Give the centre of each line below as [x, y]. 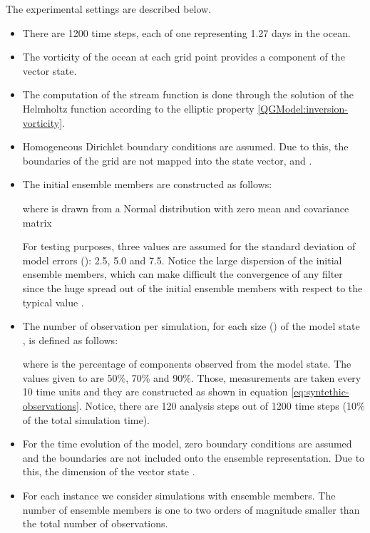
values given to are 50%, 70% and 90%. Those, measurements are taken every [192, 377]
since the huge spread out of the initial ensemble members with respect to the [192, 288]
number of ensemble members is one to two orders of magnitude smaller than [191, 509]
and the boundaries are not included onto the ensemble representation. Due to [194, 457]
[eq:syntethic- [320, 392]
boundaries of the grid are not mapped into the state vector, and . [167, 160]
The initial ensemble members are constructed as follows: [147, 184]
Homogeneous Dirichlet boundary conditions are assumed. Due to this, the [185, 146]
